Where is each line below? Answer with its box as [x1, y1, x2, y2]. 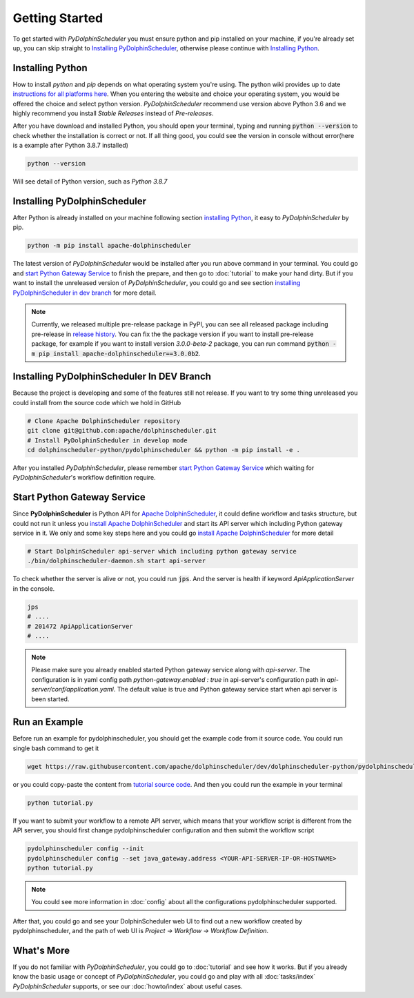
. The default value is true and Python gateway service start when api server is [113, 685, 337, 694]
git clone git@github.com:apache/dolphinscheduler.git [27, 427, 217, 435]
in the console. [12, 584, 55, 593]
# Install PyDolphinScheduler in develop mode [27, 436, 188, 444]
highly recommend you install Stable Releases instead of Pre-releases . [12, 109, 214, 117]
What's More [12, 944, 70, 956]
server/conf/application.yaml [31, 685, 114, 694]
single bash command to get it [12, 744, 99, 752]
